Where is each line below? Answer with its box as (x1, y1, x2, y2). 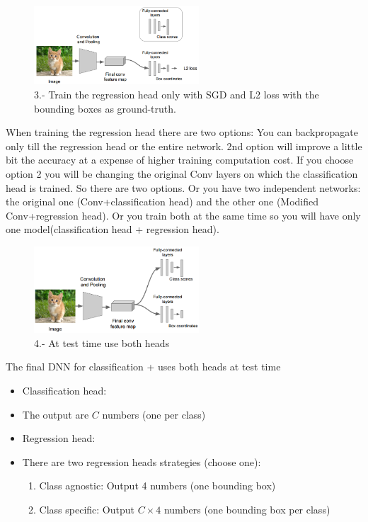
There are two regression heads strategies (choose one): (22, 454, 261, 469)
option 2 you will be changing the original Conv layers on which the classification (6, 166, 358, 181)
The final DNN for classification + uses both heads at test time (6, 359, 281, 374)
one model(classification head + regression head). (6, 222, 219, 237)
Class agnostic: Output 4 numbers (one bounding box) (39, 478, 276, 493)
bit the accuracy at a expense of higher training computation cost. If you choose (6, 152, 354, 167)
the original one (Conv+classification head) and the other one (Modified (6, 194, 319, 209)
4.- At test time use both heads (34, 335, 170, 350)
